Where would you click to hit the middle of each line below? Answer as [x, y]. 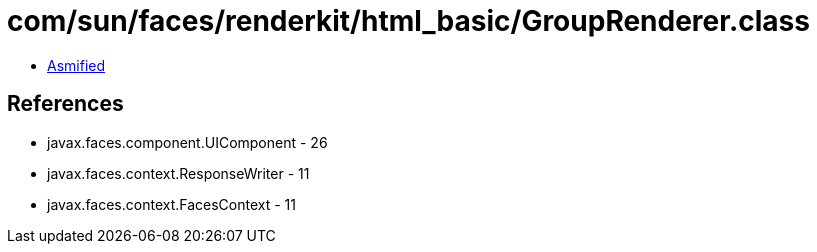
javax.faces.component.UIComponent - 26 [187, 142]
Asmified [76, 65]
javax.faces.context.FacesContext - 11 [171, 204]
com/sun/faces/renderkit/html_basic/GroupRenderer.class [408, 21]
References [65, 104]
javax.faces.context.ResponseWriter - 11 [178, 173]
